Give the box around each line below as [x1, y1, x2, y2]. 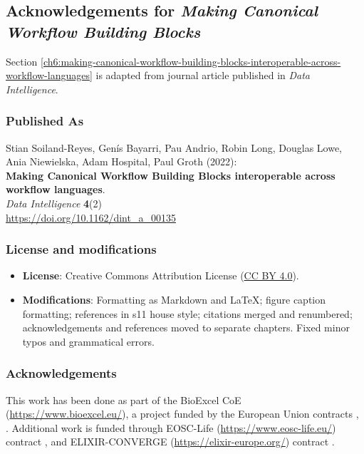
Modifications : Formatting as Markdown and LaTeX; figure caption [22, 292, 326, 306]
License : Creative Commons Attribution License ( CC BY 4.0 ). [22, 268, 299, 283]
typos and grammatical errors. [22, 334, 155, 349]
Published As [6, 112, 84, 130]
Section [6, 53, 38, 68]
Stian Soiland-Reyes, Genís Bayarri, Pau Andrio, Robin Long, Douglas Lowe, [6, 140, 343, 155]
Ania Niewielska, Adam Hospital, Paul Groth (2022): [6, 154, 237, 169]
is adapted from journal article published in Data [95, 68, 311, 83]
